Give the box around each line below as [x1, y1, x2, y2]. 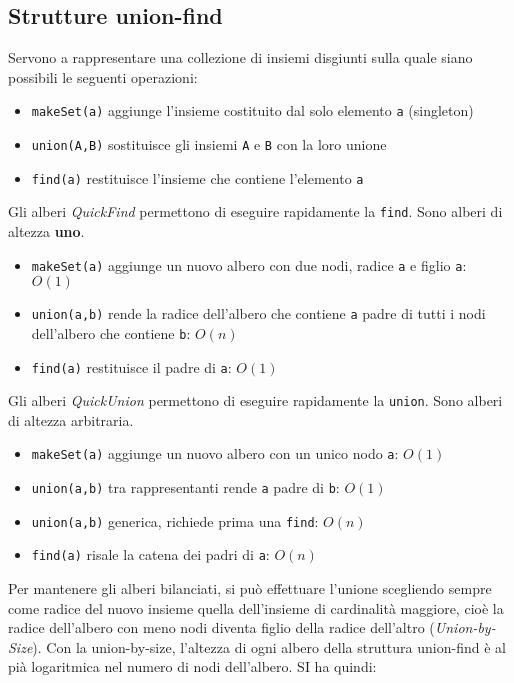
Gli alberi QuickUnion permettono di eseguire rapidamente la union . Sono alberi [8, 390, 503, 411]
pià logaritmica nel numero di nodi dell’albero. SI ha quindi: [8, 656, 377, 677]
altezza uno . [8, 221, 85, 242]
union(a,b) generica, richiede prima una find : [31, 510, 319, 531]
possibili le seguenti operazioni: [8, 66, 198, 87]
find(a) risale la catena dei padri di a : [31, 544, 270, 565]
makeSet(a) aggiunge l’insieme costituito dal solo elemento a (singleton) [31, 100, 474, 121]
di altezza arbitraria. [8, 409, 134, 430]
